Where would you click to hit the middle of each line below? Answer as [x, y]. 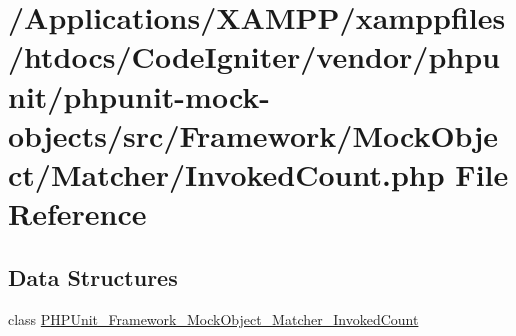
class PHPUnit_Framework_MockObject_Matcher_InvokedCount [213, 318]
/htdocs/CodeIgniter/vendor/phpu [254, 56]
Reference [77, 213]
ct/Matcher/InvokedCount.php [226, 173]
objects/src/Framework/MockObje [253, 134]
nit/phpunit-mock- [139, 95]
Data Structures [93, 276]
